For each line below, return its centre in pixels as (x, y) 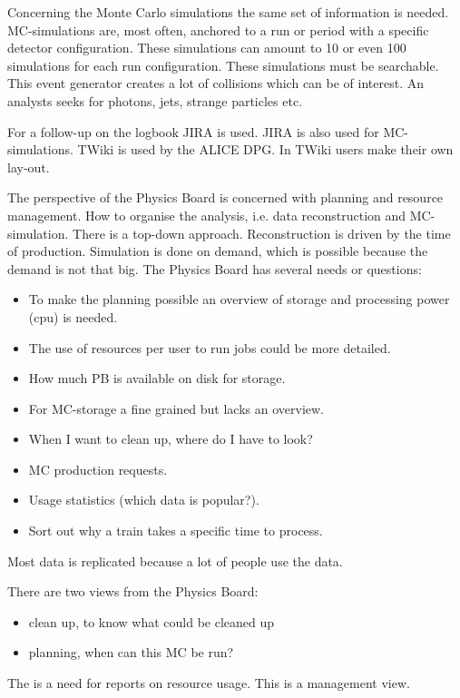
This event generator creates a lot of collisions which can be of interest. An (215, 83)
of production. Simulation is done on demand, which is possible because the (218, 251)
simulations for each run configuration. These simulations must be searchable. (223, 65)
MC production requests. (98, 469)
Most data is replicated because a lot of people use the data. (175, 560)
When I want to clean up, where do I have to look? (171, 439)
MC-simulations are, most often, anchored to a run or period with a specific (218, 29)
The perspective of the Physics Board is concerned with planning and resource (225, 197)
